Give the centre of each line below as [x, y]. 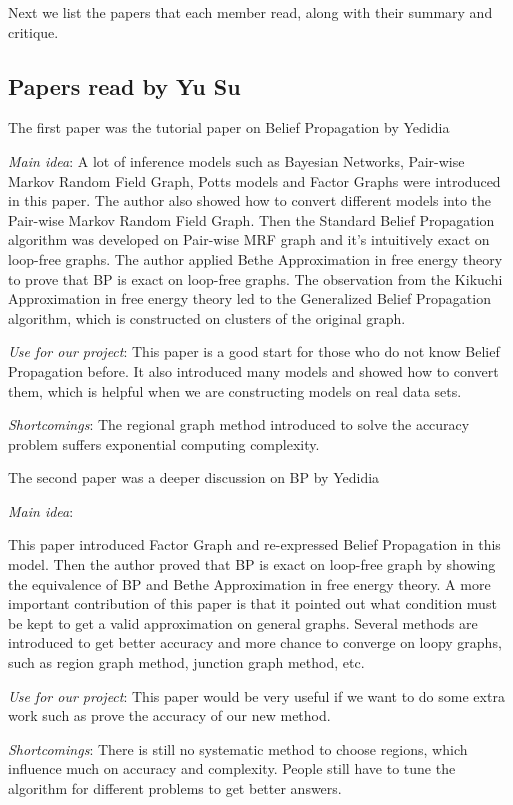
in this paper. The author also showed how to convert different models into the [250, 200]
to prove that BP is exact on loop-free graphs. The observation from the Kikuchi [255, 278]
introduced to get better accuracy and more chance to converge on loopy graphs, [255, 642]
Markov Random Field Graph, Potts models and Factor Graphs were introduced [254, 180]
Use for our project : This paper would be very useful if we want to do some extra [256, 695]
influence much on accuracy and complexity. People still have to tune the [232, 768]
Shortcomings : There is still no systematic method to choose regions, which [238, 748]
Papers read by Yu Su [124, 85]
